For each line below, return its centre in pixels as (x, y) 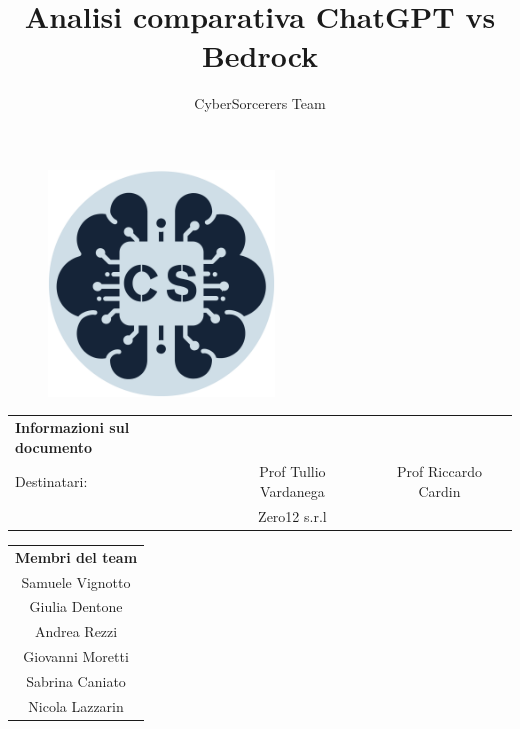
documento (54, 446)
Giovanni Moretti (76, 656)
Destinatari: (51, 481)
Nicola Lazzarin (76, 705)
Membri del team (76, 556)
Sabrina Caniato (76, 680)
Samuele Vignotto (76, 581)
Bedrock (260, 55)
